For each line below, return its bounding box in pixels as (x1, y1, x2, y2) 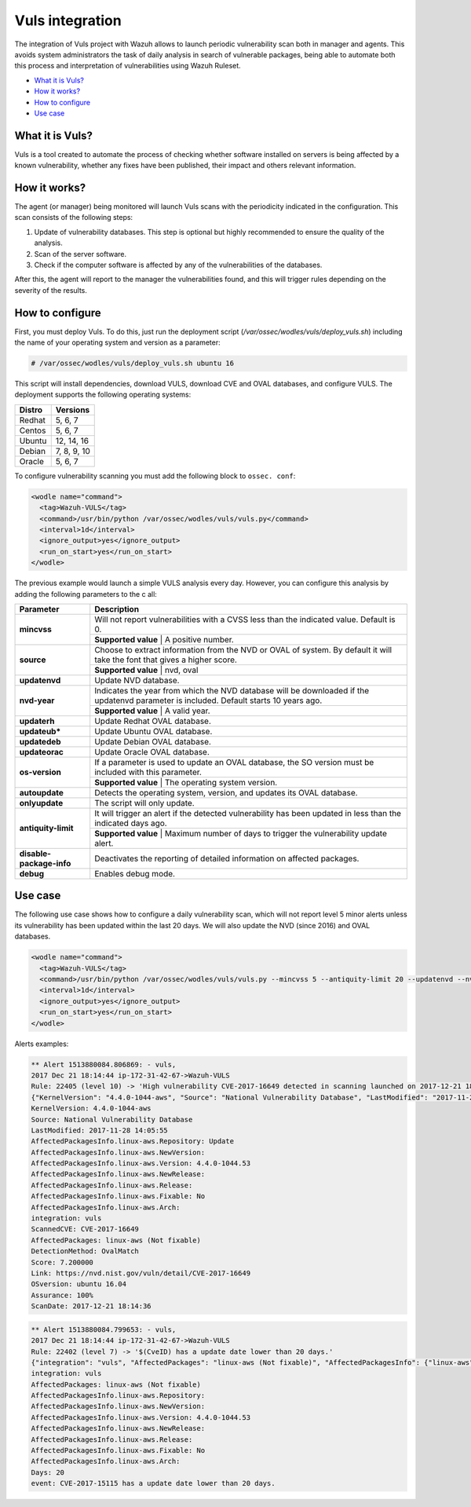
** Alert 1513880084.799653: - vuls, (31, 1325, 177, 1334)
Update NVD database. (94, 675, 180, 686)
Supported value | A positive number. (94, 634, 235, 645)
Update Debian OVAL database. (94, 736, 212, 747)
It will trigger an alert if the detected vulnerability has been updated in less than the (94, 807, 402, 818)
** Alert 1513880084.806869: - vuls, (31, 1060, 177, 1069)
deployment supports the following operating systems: (14, 390, 192, 400)
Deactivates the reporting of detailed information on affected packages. (94, 853, 360, 864)
